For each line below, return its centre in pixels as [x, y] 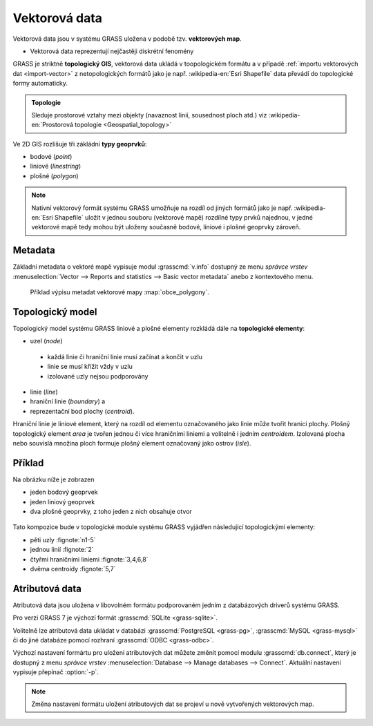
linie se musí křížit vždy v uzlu [90, 367]
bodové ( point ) [51, 157]
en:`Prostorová [52, 125]
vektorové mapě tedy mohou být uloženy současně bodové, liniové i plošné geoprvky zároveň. [166, 227]
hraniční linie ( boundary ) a [68, 401]
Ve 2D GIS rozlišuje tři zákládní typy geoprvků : [80, 144]
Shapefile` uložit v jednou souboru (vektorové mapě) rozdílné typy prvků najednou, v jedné [184, 218]
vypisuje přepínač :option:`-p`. [56, 672]
